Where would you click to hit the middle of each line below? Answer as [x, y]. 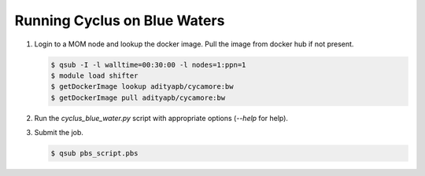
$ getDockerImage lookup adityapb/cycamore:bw [142, 87]
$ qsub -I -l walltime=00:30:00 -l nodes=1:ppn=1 [148, 64]
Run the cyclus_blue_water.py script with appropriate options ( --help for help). [161, 118]
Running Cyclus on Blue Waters [120, 20]
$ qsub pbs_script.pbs [94, 154]
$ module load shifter [94, 75]
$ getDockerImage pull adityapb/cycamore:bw [138, 97]
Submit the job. [59, 133]
